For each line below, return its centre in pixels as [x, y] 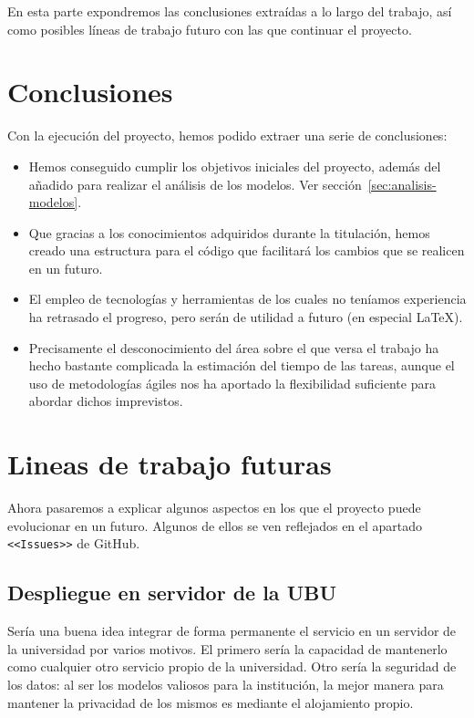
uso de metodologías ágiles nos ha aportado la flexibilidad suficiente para [232, 383]
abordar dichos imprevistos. [106, 401]
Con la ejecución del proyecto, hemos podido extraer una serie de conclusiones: [227, 135]
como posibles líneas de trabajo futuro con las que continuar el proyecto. [210, 29]
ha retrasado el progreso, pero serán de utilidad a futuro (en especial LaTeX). [246, 317]
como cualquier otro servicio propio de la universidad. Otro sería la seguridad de [232, 666]
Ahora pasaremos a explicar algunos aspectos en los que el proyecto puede [214, 508]
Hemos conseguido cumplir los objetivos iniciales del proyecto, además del [235, 166]
